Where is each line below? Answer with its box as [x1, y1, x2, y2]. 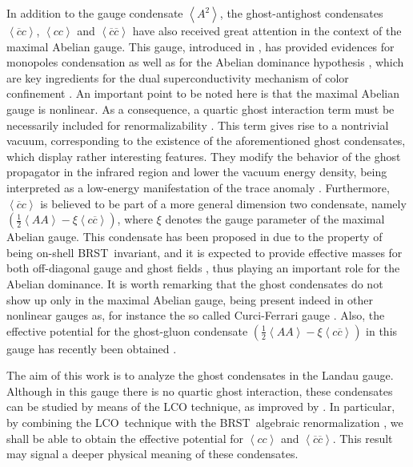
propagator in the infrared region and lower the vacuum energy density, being [6, 163, 387, 180]
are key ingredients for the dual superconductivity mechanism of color [6, 69, 349, 86]
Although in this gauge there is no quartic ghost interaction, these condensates [6, 382, 393, 399]
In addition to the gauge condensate [6, 5, 183, 21]
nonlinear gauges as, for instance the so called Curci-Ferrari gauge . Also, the [6, 307, 385, 324]
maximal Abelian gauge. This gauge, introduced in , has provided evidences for [6, 38, 395, 54]
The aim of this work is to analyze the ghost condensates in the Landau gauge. [6, 367, 394, 384]
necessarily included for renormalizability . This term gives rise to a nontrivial [6, 116, 389, 133]
